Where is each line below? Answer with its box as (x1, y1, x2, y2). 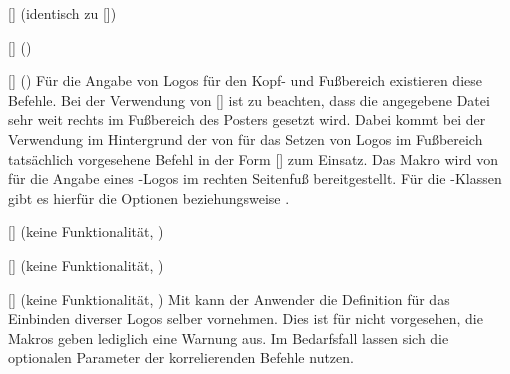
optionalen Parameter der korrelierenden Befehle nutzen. (8, 347, 354, 368)
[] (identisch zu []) (8, 3, 117, 23)
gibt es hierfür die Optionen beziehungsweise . (8, 187, 290, 208)
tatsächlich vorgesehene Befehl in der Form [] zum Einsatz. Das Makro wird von (8, 148, 499, 169)
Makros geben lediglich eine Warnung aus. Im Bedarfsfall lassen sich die (8, 327, 449, 348)
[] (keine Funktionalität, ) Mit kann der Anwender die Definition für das (8, 288, 450, 309)
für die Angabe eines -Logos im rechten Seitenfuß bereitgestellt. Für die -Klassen (8, 168, 502, 189)
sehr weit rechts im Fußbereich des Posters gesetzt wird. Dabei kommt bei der (8, 109, 486, 130)
